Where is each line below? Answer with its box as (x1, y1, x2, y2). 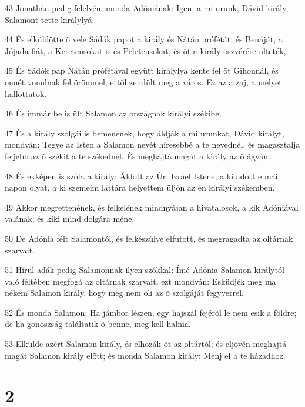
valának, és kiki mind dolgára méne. (5, 212, 135, 225)
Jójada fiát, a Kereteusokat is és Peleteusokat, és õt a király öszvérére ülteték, (5, 44, 286, 56)
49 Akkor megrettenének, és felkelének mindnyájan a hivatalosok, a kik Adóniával (5, 201, 299, 213)
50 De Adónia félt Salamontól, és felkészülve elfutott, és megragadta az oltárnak (5, 232, 293, 244)
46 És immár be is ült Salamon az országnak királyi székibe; (5, 107, 222, 119)
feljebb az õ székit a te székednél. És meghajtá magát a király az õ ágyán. (5, 149, 270, 162)
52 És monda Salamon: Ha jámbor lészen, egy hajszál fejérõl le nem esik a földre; (5, 306, 297, 318)
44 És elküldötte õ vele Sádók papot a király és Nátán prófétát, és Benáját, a (5, 33, 283, 45)
